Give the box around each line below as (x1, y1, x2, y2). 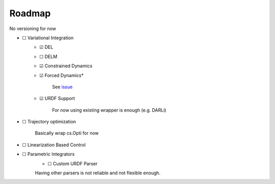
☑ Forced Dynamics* (39, 72, 84, 78)
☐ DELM (39, 54, 58, 60)
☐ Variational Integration (22, 35, 74, 41)
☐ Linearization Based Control (22, 142, 86, 148)
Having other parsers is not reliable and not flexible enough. (35, 170, 160, 176)
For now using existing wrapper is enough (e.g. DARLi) (52, 107, 167, 113)
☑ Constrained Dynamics (39, 63, 93, 69)
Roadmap (9, 8, 51, 19)
